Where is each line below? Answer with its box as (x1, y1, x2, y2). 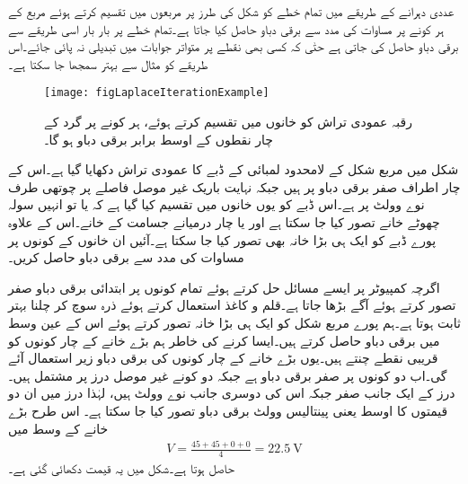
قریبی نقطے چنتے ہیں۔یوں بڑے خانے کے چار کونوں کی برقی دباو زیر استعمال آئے (8, 348, 438, 367)
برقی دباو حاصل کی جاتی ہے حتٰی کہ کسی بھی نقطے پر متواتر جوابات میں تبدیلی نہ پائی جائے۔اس (8, 37, 459, 56)
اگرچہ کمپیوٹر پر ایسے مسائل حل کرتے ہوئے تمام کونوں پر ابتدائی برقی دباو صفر (8, 277, 440, 296)
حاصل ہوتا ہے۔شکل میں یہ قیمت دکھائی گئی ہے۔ (8, 459, 234, 478)
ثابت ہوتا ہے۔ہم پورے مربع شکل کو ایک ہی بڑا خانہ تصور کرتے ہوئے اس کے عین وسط (8, 312, 461, 331)
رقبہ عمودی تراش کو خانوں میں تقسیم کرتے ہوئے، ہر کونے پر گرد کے (44, 112, 412, 131)
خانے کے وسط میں (8, 418, 109, 437)
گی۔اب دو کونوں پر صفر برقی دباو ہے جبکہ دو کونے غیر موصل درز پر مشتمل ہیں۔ (8, 365, 447, 384)
